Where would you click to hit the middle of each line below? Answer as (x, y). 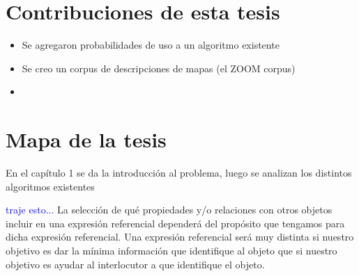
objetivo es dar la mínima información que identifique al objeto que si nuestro (171, 250)
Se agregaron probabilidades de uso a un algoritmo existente (151, 45)
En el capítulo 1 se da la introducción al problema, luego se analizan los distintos (179, 173)
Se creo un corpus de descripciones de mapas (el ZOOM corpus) (159, 68)
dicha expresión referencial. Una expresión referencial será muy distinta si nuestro (180, 237)
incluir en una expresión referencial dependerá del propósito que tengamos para (175, 223)
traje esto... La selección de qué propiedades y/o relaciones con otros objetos (169, 210)
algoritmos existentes (50, 186)
